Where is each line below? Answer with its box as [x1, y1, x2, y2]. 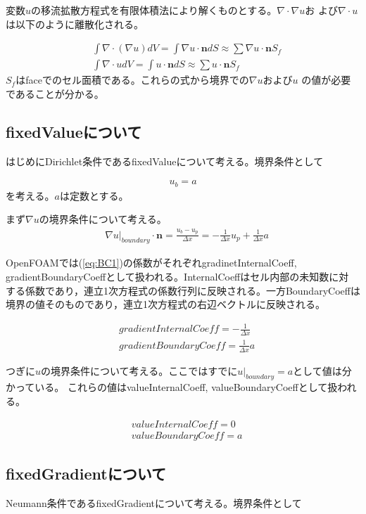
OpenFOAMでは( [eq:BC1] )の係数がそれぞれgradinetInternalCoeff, [6, 255, 297, 270]
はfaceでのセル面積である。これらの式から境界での [15, 72, 249, 87]
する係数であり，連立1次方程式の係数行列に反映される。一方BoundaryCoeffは [6, 283, 360, 297]
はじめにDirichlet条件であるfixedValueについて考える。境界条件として [6, 153, 324, 168]
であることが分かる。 [6, 86, 104, 101]
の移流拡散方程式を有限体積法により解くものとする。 [31, 3, 277, 17]
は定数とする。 [60, 188, 129, 203]
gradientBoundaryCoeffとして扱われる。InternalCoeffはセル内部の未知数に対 [6, 269, 349, 284]
